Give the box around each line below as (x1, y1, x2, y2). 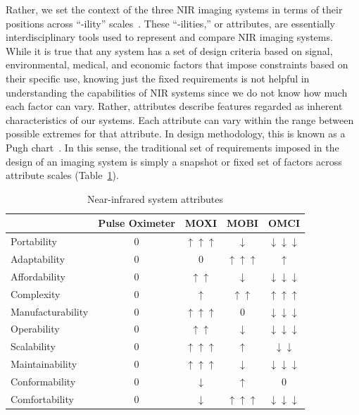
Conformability (11, 373, 76, 388)
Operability (11, 321, 60, 336)
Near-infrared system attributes (87, 191, 223, 206)
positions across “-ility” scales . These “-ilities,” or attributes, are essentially (6, 16, 336, 30)
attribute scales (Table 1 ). (6, 168, 119, 182)
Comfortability (11, 391, 74, 406)
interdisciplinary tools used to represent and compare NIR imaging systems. (6, 30, 333, 44)
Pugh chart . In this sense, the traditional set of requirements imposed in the (6, 140, 339, 154)
